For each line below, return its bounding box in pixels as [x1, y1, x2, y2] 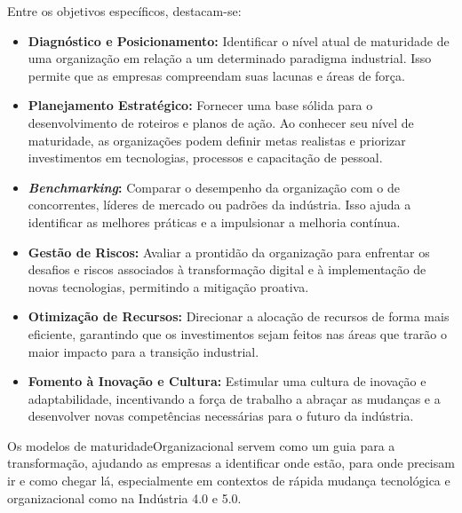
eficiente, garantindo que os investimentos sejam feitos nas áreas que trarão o [28, 324, 447, 343]
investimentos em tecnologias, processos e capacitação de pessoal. [28, 148, 383, 167]
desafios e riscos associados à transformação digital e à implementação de [28, 260, 426, 279]
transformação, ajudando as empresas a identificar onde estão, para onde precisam [7, 454, 455, 472]
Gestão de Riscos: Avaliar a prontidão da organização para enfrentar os [28, 242, 430, 261]
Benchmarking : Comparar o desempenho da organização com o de [28, 178, 400, 196]
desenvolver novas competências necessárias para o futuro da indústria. [28, 406, 414, 425]
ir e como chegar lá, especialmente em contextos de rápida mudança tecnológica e [7, 471, 450, 490]
